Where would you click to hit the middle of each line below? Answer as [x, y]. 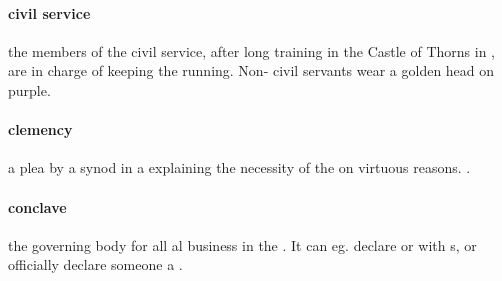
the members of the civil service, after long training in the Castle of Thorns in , [251, 50]
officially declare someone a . [95, 264]
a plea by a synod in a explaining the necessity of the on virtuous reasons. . [239, 167]
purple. [29, 89]
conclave [37, 206]
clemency [40, 129]
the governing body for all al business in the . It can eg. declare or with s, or [242, 244]
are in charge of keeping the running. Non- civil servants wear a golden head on [251, 70]
